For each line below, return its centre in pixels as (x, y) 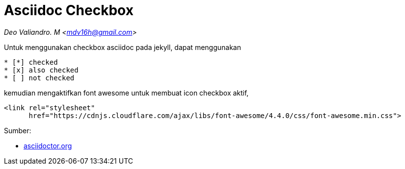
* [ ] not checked (39, 78)
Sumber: (18, 130)
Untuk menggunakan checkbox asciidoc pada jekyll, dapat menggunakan (122, 47)
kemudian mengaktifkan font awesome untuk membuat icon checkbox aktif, (126, 93)
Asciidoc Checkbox (69, 10)
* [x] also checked (41, 70)
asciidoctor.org (48, 145)
